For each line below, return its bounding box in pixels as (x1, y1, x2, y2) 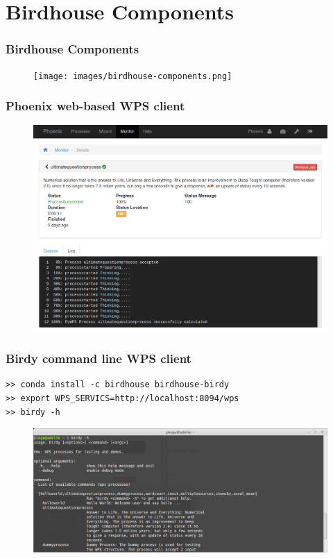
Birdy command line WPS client (6, 350, 191, 367)
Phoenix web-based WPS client (6, 97, 185, 115)
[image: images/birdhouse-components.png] (33, 71, 232, 81)
